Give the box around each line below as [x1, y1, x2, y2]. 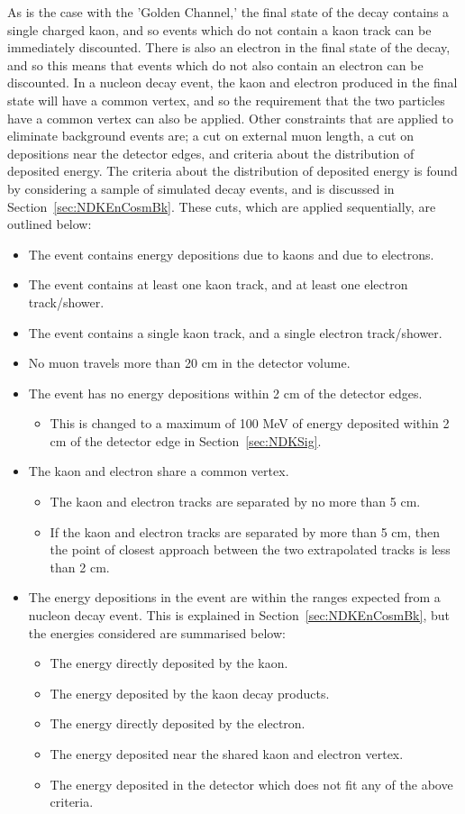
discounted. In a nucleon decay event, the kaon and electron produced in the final [7, 73, 458, 92]
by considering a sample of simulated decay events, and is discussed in [7, 178, 395, 197]
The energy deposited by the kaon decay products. [50, 683, 330, 702]
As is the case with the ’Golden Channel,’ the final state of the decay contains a [7, 3, 450, 21]
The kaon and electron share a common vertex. [28, 462, 289, 480]
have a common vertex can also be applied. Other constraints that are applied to [7, 108, 454, 127]
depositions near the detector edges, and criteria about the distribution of [7, 143, 415, 162]
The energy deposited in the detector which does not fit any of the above [50, 774, 453, 793]
